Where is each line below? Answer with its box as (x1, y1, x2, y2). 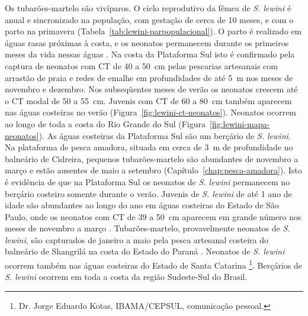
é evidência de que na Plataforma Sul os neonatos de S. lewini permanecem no (5, 175, 290, 188)
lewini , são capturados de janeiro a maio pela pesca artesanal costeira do (5, 233, 269, 246)
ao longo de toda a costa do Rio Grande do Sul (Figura (5, 117, 206, 130)
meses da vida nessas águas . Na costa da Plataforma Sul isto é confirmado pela (5, 48, 295, 60)
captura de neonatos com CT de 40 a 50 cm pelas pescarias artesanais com (5, 59, 278, 72)
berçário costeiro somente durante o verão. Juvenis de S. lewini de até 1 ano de (5, 187, 292, 199)
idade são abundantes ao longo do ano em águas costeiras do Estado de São (5, 199, 280, 211)
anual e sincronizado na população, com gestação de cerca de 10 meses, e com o (5, 13, 294, 25)
